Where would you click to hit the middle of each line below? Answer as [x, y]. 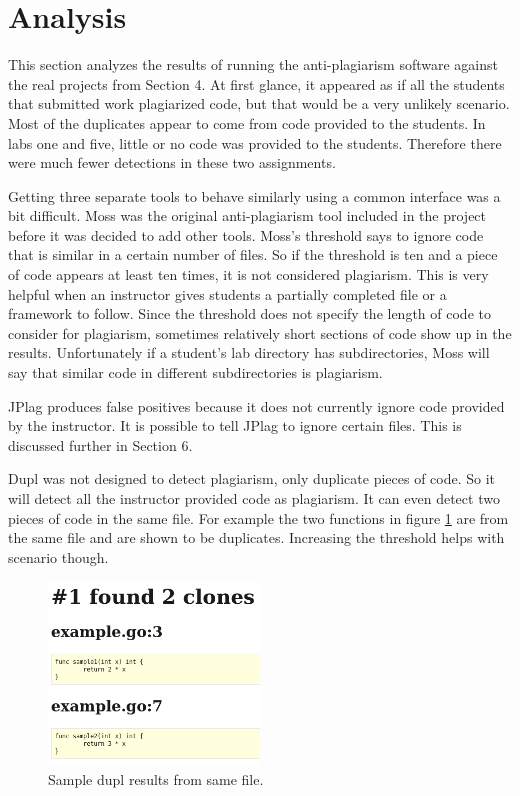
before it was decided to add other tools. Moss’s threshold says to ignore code [246, 234]
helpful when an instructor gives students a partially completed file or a [227, 293]
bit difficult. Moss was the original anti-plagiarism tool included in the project [247, 215]
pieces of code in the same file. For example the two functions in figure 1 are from [258, 517]
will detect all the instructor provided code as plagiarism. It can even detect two [254, 498]
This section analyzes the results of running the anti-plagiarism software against [253, 64]
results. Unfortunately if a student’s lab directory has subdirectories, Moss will [249, 352]
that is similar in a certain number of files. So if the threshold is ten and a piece [253, 254]
